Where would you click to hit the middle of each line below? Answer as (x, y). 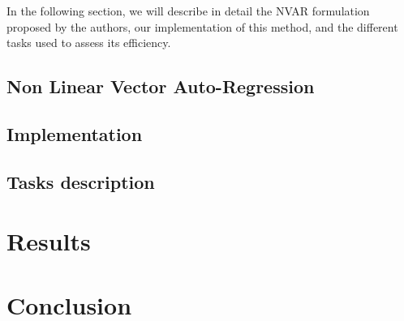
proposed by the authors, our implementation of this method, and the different (202, 26)
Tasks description (81, 181)
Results (49, 241)
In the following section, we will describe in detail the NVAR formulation (188, 11)
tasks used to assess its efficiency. (89, 43)
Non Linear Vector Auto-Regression (161, 86)
